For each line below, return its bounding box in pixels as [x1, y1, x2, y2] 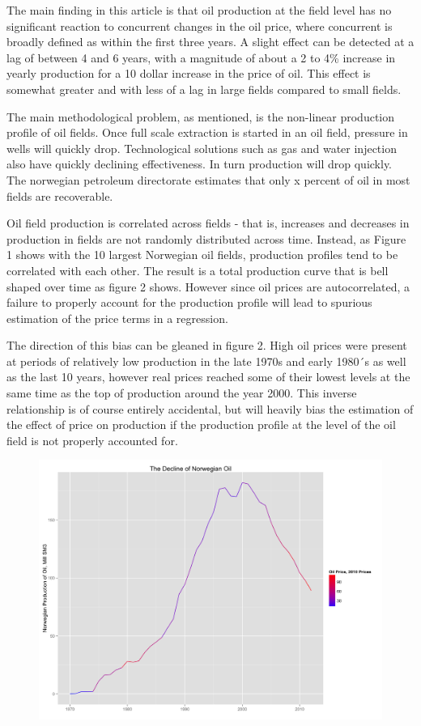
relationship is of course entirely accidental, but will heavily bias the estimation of [6, 400, 414, 417]
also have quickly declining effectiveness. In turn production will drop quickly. [6, 155, 392, 172]
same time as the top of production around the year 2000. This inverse [6, 384, 357, 401]
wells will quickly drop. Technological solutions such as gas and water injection [6, 139, 397, 156]
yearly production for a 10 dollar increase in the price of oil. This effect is [6, 65, 371, 82]
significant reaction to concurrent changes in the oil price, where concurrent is [6, 17, 393, 34]
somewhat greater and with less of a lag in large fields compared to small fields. [6, 80, 402, 97]
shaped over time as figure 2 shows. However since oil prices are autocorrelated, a [6, 278, 410, 295]
